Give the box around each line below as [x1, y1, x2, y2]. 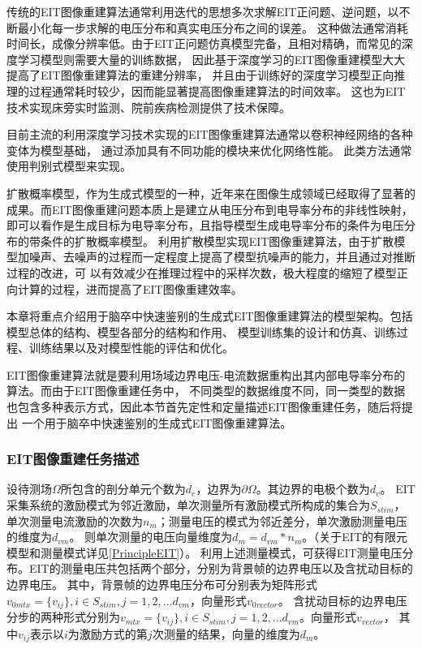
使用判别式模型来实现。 [6, 157, 131, 174]
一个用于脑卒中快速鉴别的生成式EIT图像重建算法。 [21, 414, 292, 431]
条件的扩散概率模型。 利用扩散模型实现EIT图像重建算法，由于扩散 [40, 232, 394, 249]
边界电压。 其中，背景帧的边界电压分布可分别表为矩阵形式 [6, 576, 317, 593]
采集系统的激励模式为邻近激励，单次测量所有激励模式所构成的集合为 [6, 496, 370, 514]
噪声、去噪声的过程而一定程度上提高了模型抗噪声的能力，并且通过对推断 [28, 248, 416, 265]
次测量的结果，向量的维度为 [152, 625, 300, 642]
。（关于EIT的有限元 [302, 528, 408, 545]
